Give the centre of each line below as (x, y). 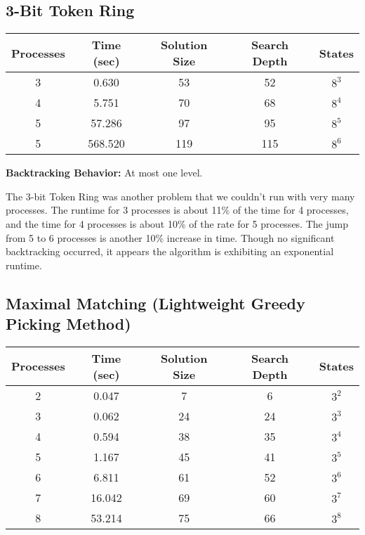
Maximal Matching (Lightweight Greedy (155, 303)
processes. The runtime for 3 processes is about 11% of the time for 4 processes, (177, 210)
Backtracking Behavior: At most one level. (104, 173)
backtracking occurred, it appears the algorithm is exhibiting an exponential (170, 251)
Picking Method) (68, 324)
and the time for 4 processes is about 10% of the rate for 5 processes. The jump (177, 223)
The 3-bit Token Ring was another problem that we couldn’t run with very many (180, 196)
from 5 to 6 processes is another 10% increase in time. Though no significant (170, 237)
